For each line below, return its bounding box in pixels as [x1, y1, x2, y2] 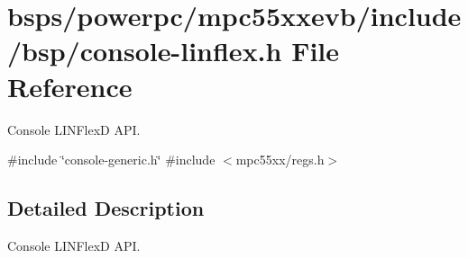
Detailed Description [7, 194, 205, 222]
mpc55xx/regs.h [235, 150, 325, 169]
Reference [7, 67, 133, 104]
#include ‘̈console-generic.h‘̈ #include [7, 150, 216, 169]
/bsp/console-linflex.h [7, 32, 282, 69]
